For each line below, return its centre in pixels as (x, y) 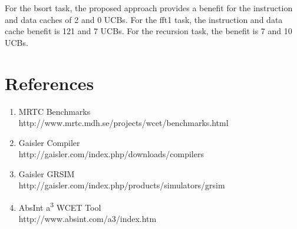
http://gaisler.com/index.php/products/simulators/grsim (122, 185)
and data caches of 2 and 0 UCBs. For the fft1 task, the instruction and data (144, 19)
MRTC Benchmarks (55, 111)
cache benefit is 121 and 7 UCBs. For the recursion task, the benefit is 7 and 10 (148, 31)
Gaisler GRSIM (47, 173)
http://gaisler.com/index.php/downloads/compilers (111, 154)
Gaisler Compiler (49, 142)
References (49, 83)
